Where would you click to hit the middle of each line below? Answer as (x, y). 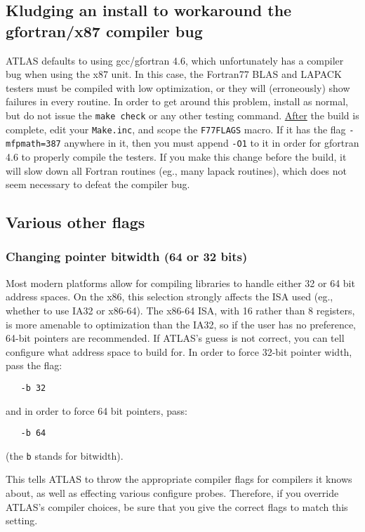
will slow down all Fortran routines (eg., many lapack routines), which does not (177, 170)
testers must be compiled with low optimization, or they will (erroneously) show (178, 87)
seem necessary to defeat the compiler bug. (98, 184)
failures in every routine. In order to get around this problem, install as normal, (177, 101)
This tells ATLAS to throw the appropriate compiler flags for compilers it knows (179, 479)
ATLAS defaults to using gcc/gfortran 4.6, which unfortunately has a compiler (175, 60)
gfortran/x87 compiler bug (104, 31)
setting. (22, 520)
